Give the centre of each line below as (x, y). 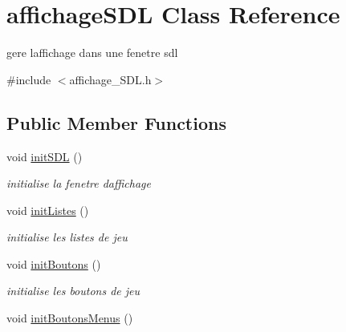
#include (29, 79)
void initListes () (48, 210)
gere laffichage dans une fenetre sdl (92, 53)
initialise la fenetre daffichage (79, 183)
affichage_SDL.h (110, 79)
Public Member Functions (116, 122)
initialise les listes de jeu (67, 237)
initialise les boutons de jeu (73, 291)
